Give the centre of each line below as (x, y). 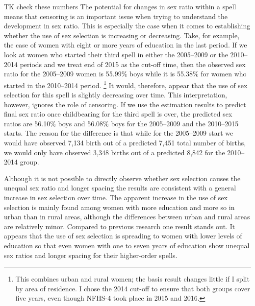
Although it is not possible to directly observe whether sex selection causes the (122, 178)
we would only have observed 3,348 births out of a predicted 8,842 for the (115, 152)
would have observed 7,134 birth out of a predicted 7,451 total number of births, (125, 142)
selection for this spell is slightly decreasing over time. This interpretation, (115, 94)
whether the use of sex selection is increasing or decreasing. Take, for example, (122, 35)
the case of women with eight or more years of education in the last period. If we (126, 45)
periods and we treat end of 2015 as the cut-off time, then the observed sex (133, 64)
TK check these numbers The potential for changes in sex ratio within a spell (120, 6)
